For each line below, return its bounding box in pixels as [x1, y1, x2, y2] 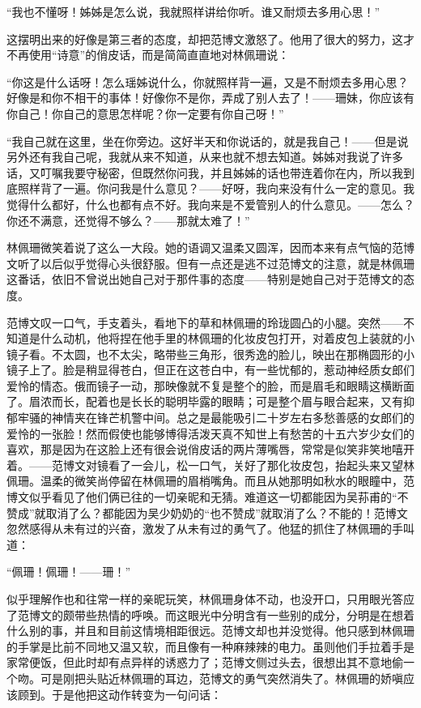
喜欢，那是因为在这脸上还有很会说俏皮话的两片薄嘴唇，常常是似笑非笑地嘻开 [6, 441, 415, 458]
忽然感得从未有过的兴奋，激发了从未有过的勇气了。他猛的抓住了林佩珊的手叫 [6, 520, 415, 537]
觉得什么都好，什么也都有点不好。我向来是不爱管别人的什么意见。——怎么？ [6, 195, 415, 212]
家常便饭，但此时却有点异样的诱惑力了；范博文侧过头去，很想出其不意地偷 [6, 654, 403, 671]
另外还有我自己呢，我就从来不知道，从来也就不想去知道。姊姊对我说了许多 [6, 148, 403, 165]
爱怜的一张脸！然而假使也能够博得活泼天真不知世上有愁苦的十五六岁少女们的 [6, 424, 415, 441]
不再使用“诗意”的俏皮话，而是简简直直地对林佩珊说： [6, 46, 290, 63]
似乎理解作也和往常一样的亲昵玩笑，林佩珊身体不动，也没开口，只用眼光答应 [6, 591, 415, 607]
